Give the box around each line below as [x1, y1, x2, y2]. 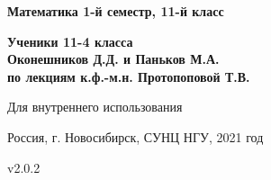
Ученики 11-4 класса [7, 31, 133, 50]
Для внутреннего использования [7, 97, 183, 116]
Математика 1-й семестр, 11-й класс [7, 2, 224, 20]
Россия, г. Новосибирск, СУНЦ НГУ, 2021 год [7, 127, 264, 146]
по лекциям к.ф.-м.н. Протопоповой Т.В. [7, 67, 250, 85]
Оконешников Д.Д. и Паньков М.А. [7, 49, 220, 68]
